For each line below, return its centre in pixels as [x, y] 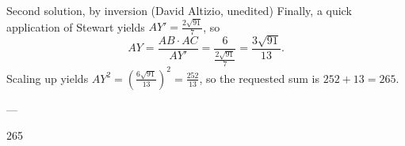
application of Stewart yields [76, 26]
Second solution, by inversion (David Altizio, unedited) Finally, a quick [179, 10]
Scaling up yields [48, 78]
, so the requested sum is [259, 78]
